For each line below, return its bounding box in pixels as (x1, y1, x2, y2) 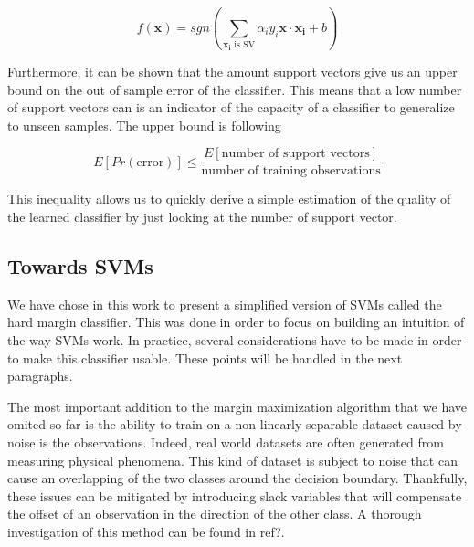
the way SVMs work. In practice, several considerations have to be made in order (7, 331, 462, 350)
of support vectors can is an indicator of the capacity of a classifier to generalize (7, 98, 455, 117)
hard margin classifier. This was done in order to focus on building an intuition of (7, 312, 465, 331)
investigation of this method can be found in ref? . (7, 521, 285, 541)
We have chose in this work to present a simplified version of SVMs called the (7, 294, 442, 313)
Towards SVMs (7, 252, 153, 280)
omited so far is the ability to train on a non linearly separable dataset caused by (7, 415, 462, 434)
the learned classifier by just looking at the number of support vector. (7, 207, 397, 226)
